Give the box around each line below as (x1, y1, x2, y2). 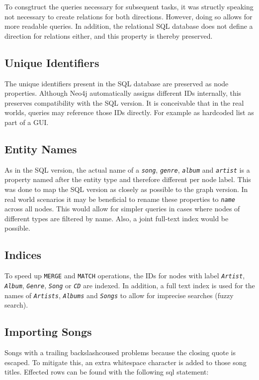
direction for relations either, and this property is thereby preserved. (4, 30, 213, 41)
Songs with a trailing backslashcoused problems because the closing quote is (4, 347, 236, 357)
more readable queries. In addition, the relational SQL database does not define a (4, 21, 253, 31)
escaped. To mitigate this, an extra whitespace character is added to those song (4, 357, 247, 367)
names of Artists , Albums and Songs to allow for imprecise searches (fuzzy (4, 290, 234, 300)
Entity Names (4, 141, 77, 156)
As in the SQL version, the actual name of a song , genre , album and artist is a (4, 164, 250, 175)
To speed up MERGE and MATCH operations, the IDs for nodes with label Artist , (4, 270, 245, 281)
